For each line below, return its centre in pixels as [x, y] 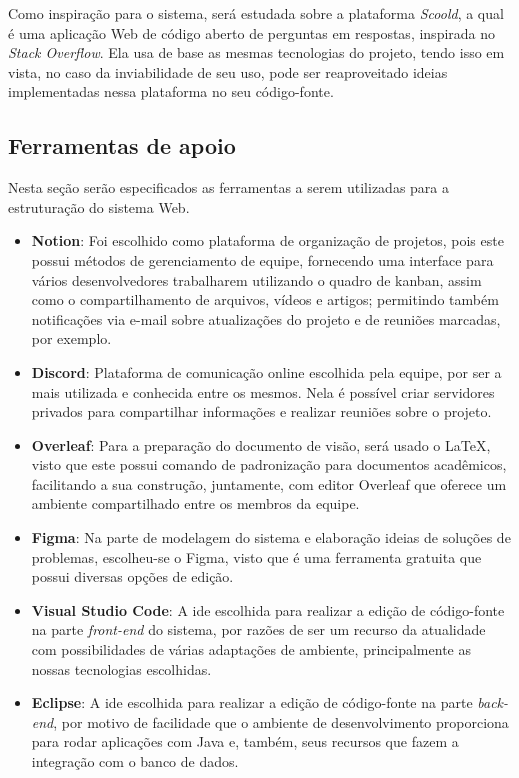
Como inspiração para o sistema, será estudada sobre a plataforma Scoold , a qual [256, 13]
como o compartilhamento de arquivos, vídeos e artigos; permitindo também [265, 299]
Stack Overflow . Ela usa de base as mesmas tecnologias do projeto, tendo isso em [256, 52]
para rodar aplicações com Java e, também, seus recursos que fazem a [245, 741]
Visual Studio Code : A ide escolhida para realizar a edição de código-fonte [268, 609]
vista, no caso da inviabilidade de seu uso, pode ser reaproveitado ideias [228, 71]
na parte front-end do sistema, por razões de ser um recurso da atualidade [258, 629]
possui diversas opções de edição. [132, 576]
